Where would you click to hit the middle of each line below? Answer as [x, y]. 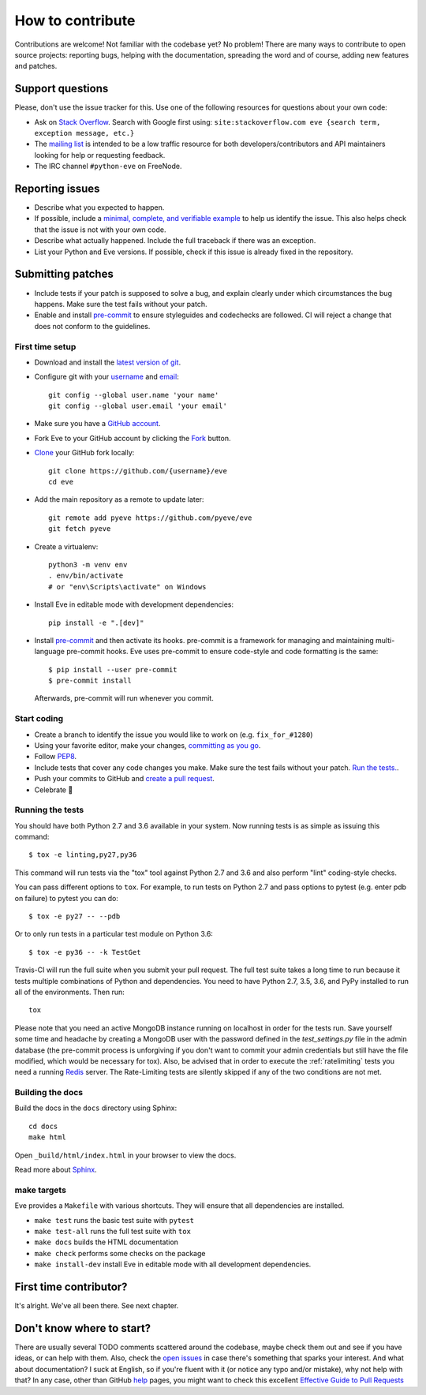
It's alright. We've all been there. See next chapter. [97, 1306]
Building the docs [49, 1093]
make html [47, 1137]
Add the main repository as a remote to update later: [119, 499]
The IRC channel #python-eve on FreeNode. [108, 166]
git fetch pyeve [80, 529]
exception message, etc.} [84, 133]
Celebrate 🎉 [54, 790]
